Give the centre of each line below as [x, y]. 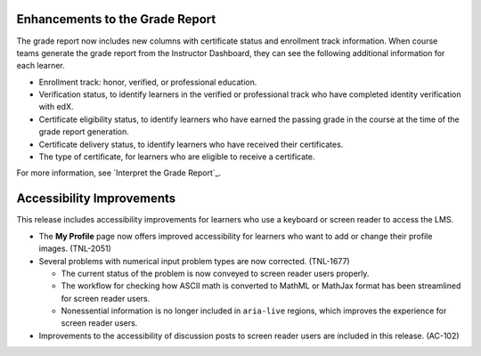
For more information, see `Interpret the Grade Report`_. [119, 173]
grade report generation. [84, 132]
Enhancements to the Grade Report [116, 19]
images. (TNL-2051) [75, 248]
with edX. [56, 107]
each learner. [41, 66]
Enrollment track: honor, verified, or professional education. [148, 82]
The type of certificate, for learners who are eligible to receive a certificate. [177, 157]
